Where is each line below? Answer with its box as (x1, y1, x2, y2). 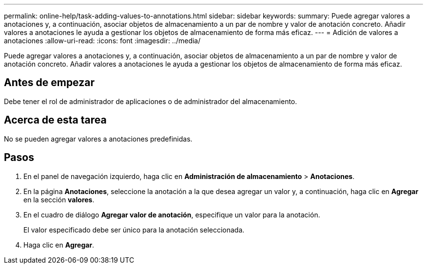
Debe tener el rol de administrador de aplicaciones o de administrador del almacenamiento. (4, 97, 297, 106)
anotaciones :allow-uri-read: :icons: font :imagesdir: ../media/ (4, 36, 201, 45)
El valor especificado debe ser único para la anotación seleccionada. (23, 225, 245, 234)
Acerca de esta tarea (4, 114, 107, 126)
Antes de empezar (4, 76, 95, 89)
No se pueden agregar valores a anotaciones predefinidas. (4, 134, 193, 143)
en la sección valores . (23, 195, 95, 204)
